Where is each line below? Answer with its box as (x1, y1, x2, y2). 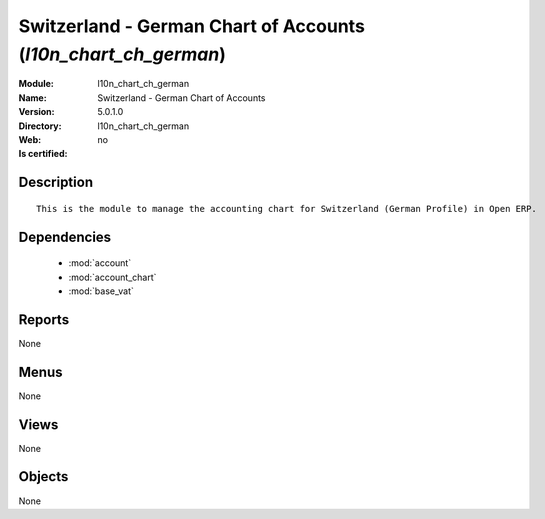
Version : (18, 106, 55, 118)
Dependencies (18, 228, 112, 245)
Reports (18, 311, 70, 328)
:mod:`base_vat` (68, 285, 134, 297)
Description (18, 174, 94, 191)
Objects (18, 468, 69, 485)
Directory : (18, 120, 62, 132)
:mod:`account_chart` (68, 271, 157, 283)
